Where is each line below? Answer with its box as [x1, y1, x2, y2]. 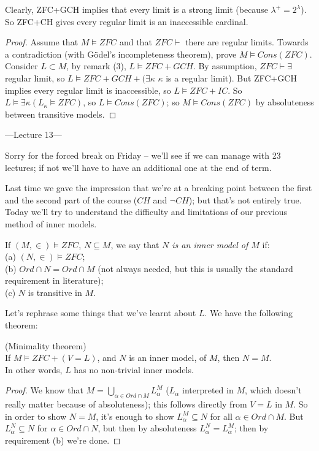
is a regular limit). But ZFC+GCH [166, 71, 297, 84]
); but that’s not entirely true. [188, 193, 302, 206]
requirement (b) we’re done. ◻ [5, 434, 121, 447]
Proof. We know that [5, 384, 83, 396]
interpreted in [182, 384, 234, 396]
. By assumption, [193, 59, 257, 72]
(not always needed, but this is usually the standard [98, 262, 293, 275]
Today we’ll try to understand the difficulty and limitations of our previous [5, 205, 288, 218]
